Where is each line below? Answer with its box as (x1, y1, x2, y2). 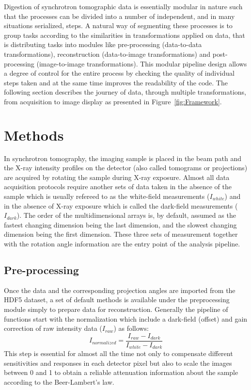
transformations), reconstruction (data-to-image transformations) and (4, 49, 211, 59)
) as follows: (113, 323, 149, 333)
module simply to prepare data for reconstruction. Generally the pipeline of (4, 304, 228, 314)
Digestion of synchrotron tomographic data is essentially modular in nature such (4, 1, 243, 11)
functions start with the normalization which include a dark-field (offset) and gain (4, 313, 248, 324)
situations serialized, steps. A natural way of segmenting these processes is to (4, 20, 233, 31)
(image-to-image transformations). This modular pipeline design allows (36, 58, 247, 68)
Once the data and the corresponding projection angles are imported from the (4, 285, 235, 295)
